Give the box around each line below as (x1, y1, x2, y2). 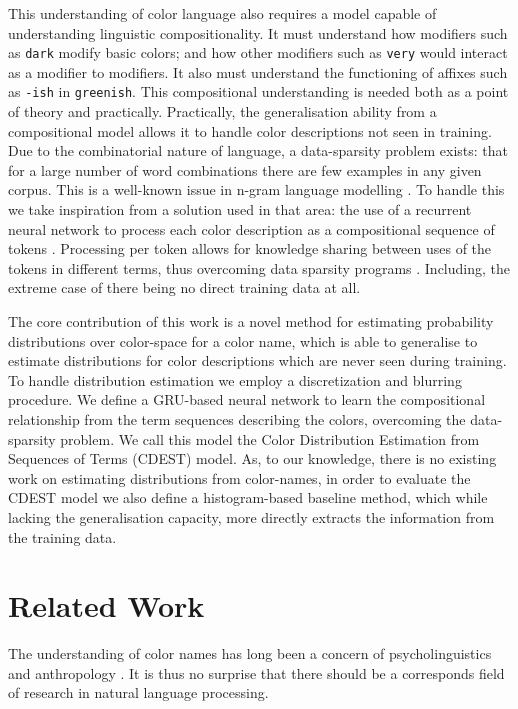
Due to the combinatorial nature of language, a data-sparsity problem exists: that (8, 140, 509, 161)
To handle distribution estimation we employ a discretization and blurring (8, 369, 462, 390)
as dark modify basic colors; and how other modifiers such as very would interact (8, 42, 508, 63)
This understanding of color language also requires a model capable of (8, 3, 437, 23)
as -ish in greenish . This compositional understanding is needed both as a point (8, 81, 509, 102)
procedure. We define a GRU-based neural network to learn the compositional (8, 389, 486, 410)
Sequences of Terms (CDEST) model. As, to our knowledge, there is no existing (8, 448, 497, 469)
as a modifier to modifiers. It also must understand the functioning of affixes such (8, 61, 508, 82)
